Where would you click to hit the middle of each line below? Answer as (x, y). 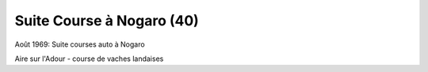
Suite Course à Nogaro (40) (107, 21)
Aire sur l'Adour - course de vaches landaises (89, 59)
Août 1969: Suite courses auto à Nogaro (80, 44)
